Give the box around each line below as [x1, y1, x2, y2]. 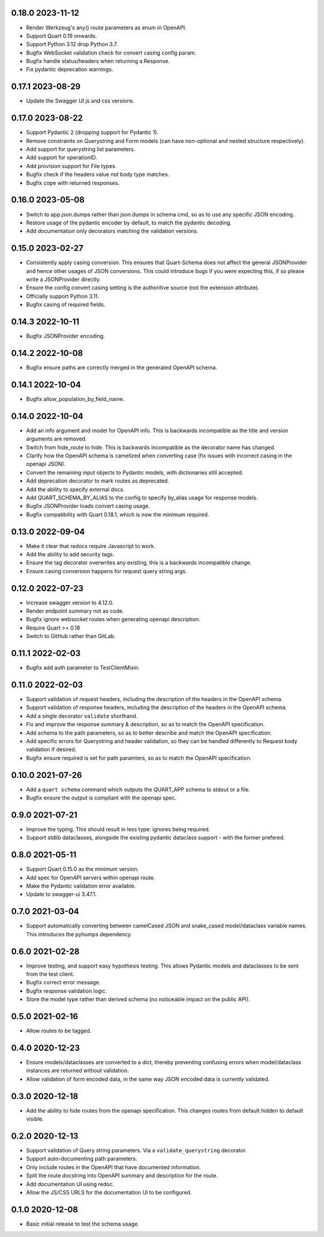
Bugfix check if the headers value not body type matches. [26, 171, 170, 178]
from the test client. [26, 971, 75, 978]
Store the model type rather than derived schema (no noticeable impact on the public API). [26, 996, 250, 1003]
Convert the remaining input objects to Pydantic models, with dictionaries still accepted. [26, 469, 244, 476]
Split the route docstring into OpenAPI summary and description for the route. [26, 1172, 218, 1179]
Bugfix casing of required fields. [26, 301, 106, 308]
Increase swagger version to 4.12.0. [26, 599, 114, 606]
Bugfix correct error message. [26, 979, 101, 986]
